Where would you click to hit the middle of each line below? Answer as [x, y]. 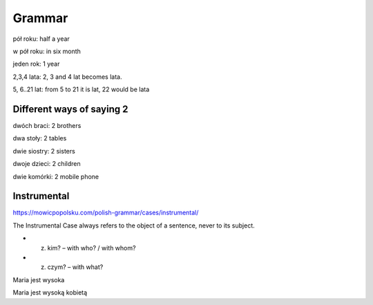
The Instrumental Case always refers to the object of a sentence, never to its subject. [134, 225]
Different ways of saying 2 [70, 109]
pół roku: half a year [41, 39]
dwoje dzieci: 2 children [47, 164]
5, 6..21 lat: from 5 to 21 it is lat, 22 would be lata [81, 89]
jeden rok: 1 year [36, 64]
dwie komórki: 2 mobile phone [56, 176]
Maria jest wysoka [39, 279]
